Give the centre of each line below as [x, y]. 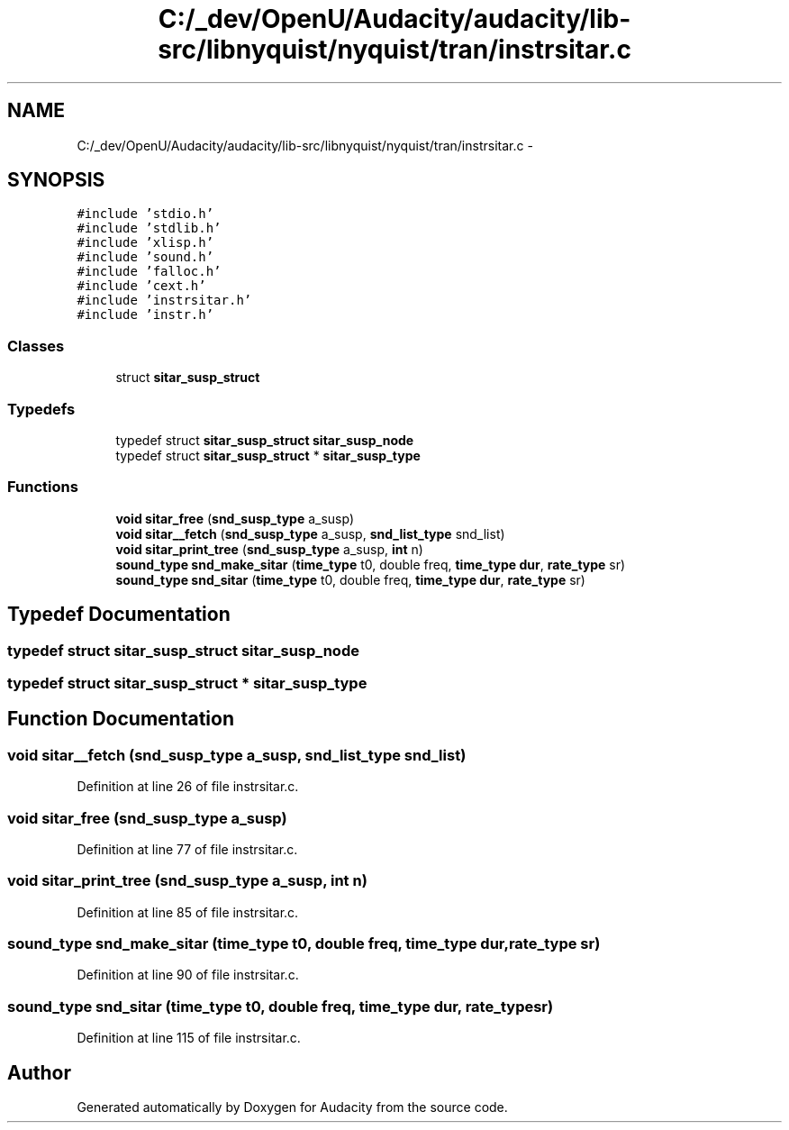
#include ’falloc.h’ [149, 272]
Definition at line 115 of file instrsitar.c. [189, 1038]
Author [39, 1072]
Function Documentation [121, 719]
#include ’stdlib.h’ [149, 228]
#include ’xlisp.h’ [145, 243]
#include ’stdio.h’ [145, 214]
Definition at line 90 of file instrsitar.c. [188, 975]
